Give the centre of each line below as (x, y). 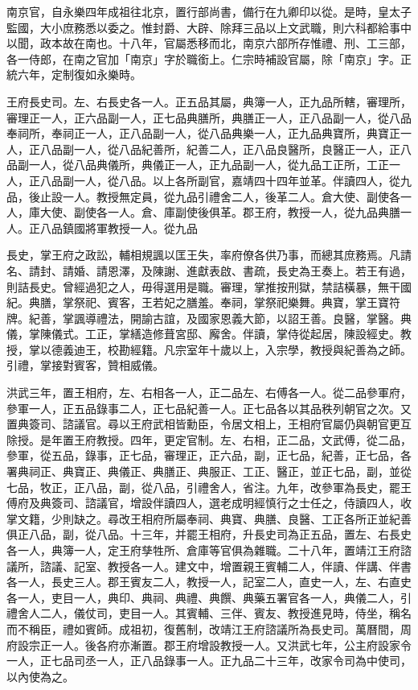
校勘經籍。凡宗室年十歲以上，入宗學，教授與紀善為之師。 (259, 349)
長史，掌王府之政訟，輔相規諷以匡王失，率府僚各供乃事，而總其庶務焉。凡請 (209, 255)
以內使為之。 (40, 676)
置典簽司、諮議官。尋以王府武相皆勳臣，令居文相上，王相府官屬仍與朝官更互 (209, 424)
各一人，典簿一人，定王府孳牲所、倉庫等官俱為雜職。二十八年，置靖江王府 (203, 550)
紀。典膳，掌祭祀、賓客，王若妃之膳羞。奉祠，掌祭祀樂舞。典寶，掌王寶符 (203, 302)
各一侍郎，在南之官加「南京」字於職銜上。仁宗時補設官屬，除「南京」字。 (203, 58)
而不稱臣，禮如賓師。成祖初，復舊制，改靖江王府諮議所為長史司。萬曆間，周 (209, 628)
